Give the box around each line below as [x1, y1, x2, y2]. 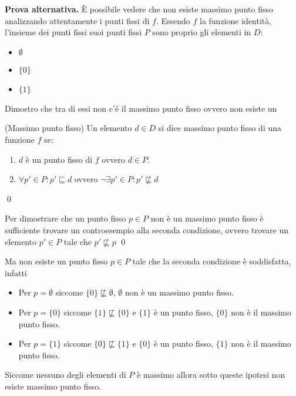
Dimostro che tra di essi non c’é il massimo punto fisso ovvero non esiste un [5, 102, 277, 114]
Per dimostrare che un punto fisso [5, 212, 126, 224]
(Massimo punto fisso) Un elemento [5, 122, 132, 134]
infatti [5, 266, 27, 278]
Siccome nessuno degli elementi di [5, 368, 126, 381]
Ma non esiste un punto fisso [5, 255, 108, 267]
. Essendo [156, 14, 190, 26]
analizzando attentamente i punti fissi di [5, 14, 150, 26]
